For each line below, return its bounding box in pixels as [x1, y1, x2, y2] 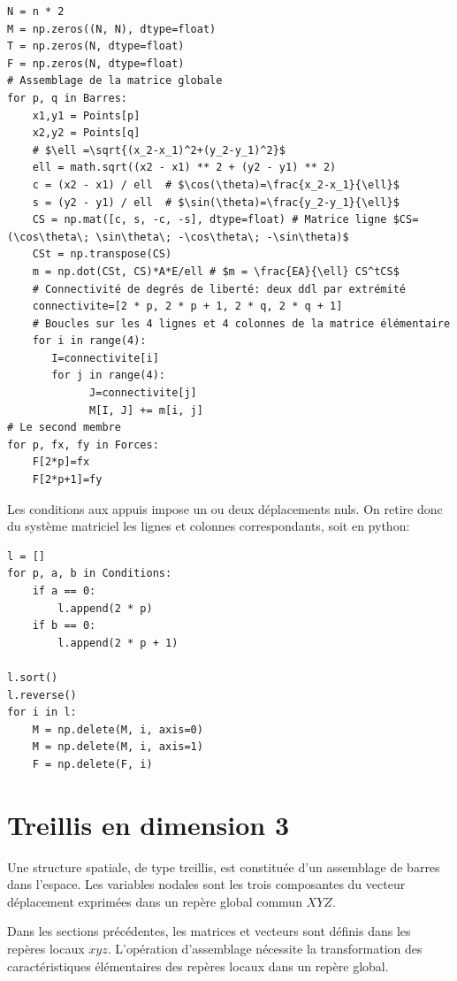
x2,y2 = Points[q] [32, 126, 141, 140]
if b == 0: [32, 619, 96, 632]
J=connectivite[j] [89, 387, 197, 400]
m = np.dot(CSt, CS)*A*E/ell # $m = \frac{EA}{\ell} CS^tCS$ [32, 264, 400, 278]
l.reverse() [7, 688, 77, 701]
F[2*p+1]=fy [32, 473, 103, 487]
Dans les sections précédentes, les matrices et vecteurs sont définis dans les [7, 922, 411, 940]
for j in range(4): [51, 369, 165, 382]
